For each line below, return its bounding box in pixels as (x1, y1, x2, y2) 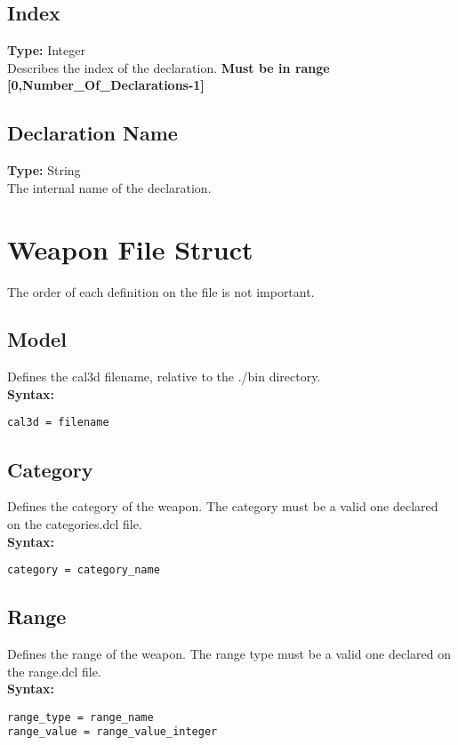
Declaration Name (7, 119, 178, 147)
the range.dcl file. (7, 661, 101, 680)
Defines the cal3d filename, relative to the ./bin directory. (7, 367, 321, 386)
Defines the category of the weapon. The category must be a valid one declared (7, 497, 438, 516)
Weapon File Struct (7, 230, 253, 267)
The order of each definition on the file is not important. (7, 282, 315, 300)
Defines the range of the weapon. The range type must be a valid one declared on (7, 644, 451, 662)
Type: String (7, 161, 81, 180)
